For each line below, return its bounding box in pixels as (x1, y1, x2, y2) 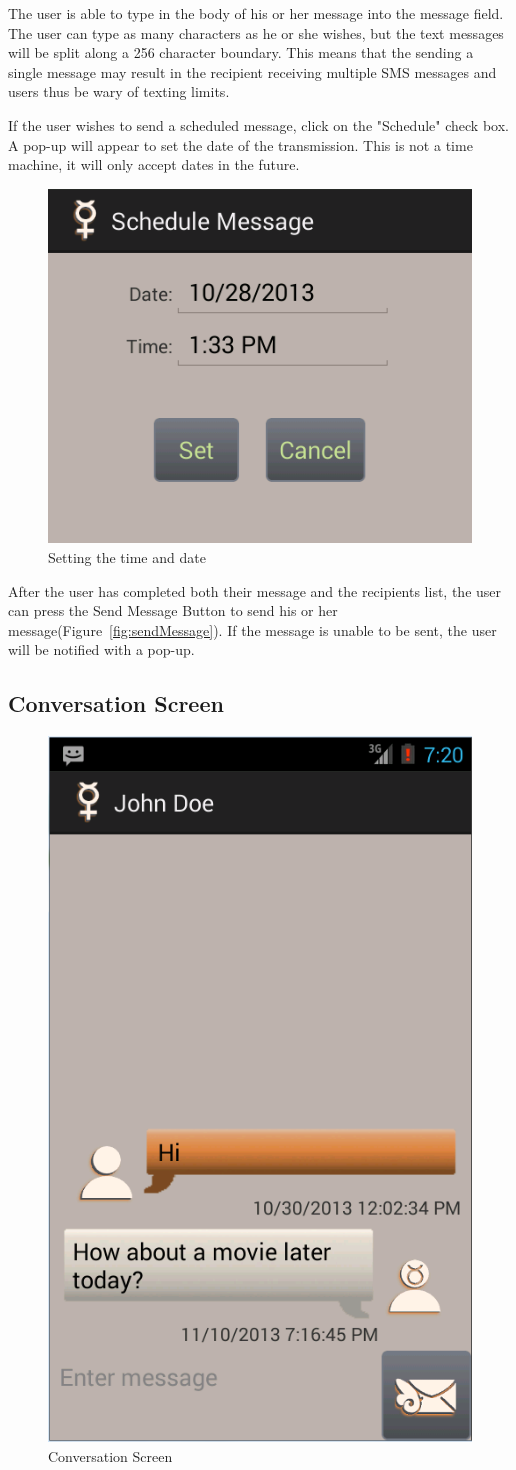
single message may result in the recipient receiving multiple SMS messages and (8, 61, 497, 82)
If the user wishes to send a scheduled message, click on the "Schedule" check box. (8, 114, 509, 135)
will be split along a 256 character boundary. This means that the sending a (8, 42, 474, 63)
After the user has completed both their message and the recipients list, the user (8, 580, 502, 601)
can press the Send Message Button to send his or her (8, 600, 338, 621)
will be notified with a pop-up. (8, 639, 195, 660)
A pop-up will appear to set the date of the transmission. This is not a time (8, 134, 473, 155)
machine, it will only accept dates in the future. (8, 154, 300, 175)
